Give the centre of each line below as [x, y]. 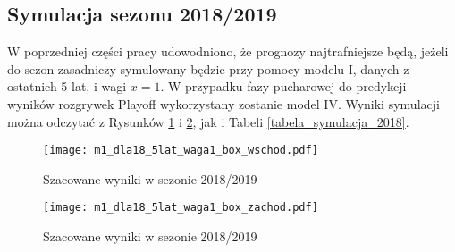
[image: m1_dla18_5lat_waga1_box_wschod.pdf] [181, 151]
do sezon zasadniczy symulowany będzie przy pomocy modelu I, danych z [208, 68]
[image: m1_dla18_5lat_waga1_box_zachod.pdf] [181, 208]
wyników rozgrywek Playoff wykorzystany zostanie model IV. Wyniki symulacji [223, 103]
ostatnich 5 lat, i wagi [67, 86]
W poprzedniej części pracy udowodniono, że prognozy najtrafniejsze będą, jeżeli [228, 51]
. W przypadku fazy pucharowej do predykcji [283, 86]
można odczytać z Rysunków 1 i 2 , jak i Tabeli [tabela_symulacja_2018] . [208, 121]
